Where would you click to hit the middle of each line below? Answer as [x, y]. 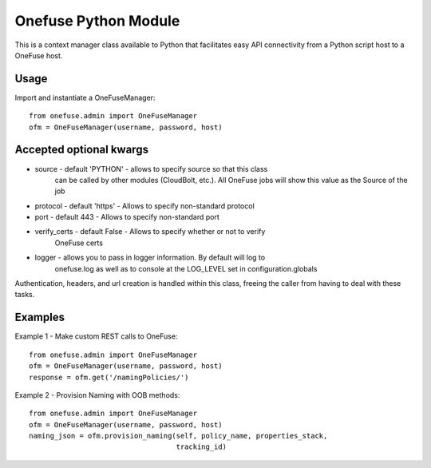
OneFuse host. [39, 55]
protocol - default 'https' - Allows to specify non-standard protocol [144, 206]
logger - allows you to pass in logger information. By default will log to [150, 258]
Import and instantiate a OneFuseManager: [85, 97]
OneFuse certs [79, 243]
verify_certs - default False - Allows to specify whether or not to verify [150, 232]
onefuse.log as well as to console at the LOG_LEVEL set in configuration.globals [186, 268]
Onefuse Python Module [97, 21]
